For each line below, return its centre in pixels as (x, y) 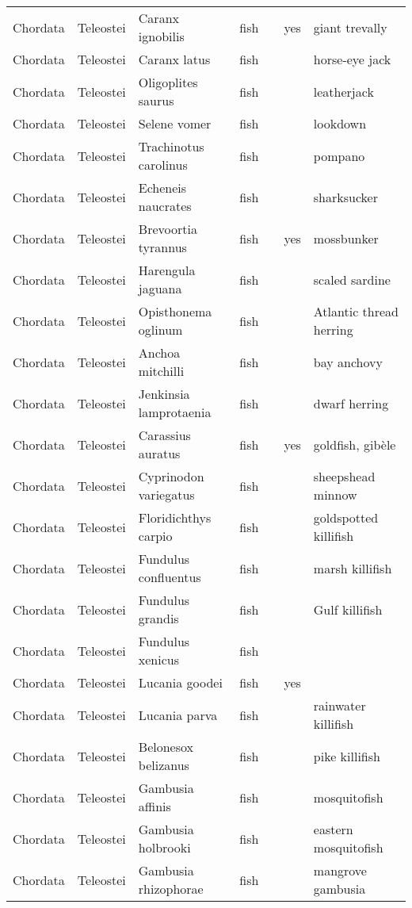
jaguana (160, 288)
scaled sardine (352, 279)
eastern (333, 829)
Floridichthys (175, 517)
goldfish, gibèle (355, 444)
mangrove (340, 870)
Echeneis (162, 188)
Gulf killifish (348, 609)
